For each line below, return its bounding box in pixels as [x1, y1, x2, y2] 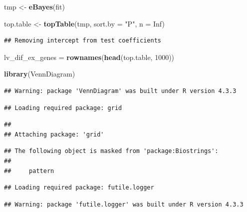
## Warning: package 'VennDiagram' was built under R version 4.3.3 [4, 87, 237, 94]
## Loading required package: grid [4, 104, 122, 111]
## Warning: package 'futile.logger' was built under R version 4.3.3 [4, 200, 244, 208]
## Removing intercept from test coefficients [4, 37, 161, 44]
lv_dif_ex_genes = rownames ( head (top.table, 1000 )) [4, 51, 175, 62]
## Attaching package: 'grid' [4, 130, 104, 138]
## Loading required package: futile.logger [4, 184, 154, 191]
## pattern [4, 167, 54, 174]
